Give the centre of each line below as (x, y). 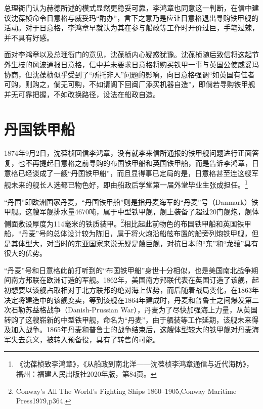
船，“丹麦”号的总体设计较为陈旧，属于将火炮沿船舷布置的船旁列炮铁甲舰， (128, 233)
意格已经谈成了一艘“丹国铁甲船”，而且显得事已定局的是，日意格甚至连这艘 (128, 173)
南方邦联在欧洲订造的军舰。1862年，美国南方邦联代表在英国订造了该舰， (131, 280)
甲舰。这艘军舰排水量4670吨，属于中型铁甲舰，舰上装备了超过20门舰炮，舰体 (131, 212)
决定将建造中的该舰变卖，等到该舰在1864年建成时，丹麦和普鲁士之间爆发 (124, 300)
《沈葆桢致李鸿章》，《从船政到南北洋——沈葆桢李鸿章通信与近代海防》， (135, 364)
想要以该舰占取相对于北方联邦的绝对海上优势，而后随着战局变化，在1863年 (135, 289)
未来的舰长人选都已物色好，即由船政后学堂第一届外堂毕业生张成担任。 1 (129, 184)
